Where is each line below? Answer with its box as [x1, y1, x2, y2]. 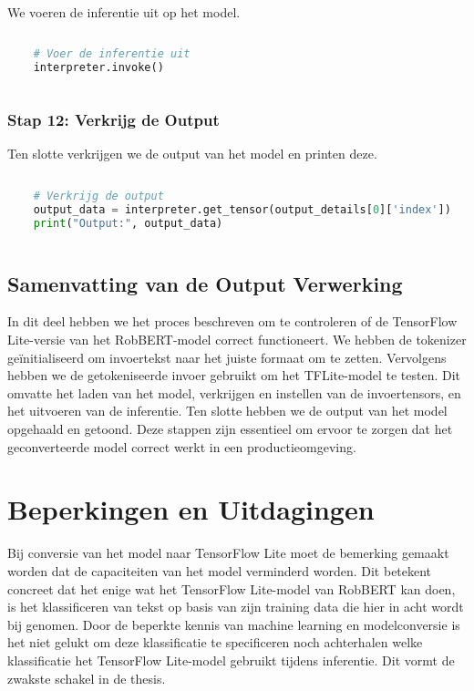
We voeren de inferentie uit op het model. [7, 3, 241, 21]
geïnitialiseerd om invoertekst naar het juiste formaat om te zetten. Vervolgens [7, 347, 447, 366]
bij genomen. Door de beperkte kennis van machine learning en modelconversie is [7, 614, 460, 634]
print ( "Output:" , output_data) [33, 216, 223, 230]
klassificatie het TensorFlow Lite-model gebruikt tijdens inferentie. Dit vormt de [7, 650, 455, 669]
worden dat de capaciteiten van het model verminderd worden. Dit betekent [7, 561, 432, 580]
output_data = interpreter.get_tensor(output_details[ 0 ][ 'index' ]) [33, 202, 451, 216]
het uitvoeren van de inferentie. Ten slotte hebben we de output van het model [7, 401, 448, 420]
